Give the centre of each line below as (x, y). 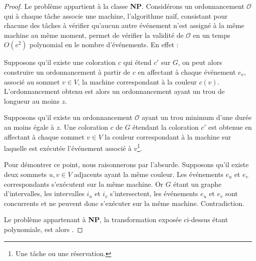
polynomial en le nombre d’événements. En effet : (104, 44)
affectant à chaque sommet (44, 136)
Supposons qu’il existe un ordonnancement (68, 117)
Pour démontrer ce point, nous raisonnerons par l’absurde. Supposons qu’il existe (126, 164)
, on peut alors (200, 62)
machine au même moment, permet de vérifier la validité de (94, 35)
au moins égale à (29, 127)
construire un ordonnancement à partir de (67, 72)
